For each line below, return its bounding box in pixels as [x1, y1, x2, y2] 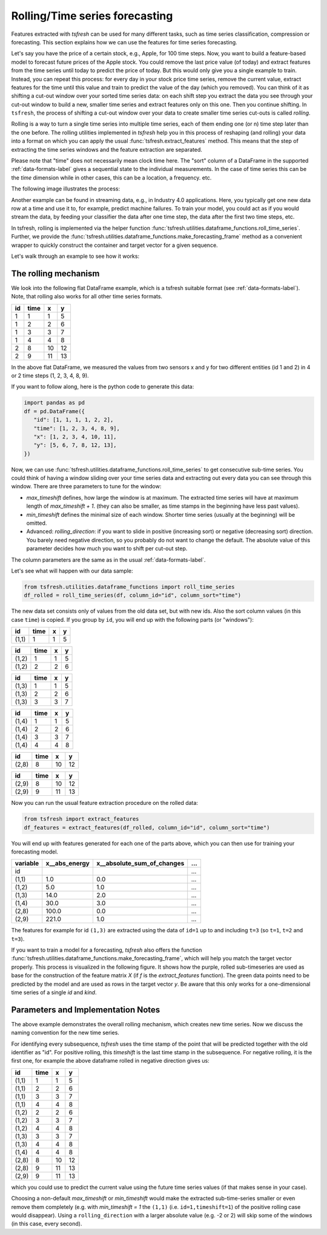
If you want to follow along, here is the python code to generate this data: [11, 383, 194, 391]
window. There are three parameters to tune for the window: [11, 483, 162, 490]
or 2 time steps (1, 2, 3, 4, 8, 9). [11, 372, 89, 379]
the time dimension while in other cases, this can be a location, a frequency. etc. [11, 173, 212, 181]
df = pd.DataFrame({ [24, 408, 85, 415]
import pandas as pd [24, 399, 85, 406]
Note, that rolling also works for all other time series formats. [11, 293, 163, 300]
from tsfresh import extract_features [24, 816, 139, 823]
